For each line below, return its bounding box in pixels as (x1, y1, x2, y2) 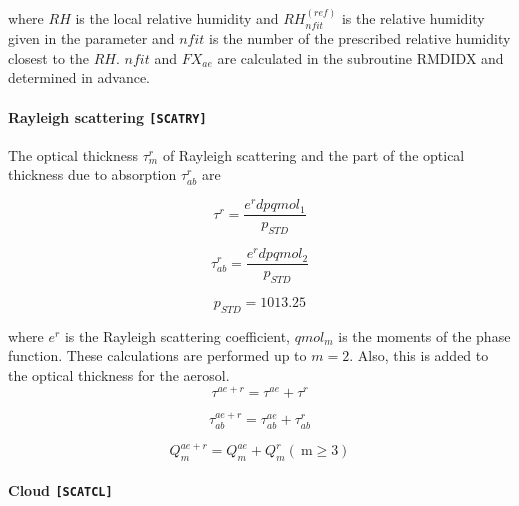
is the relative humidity (341, 7, 485, 28)
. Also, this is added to (349, 345, 489, 366)
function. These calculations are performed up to (8, 345, 307, 366)
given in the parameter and (8, 28, 175, 49)
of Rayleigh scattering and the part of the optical (162, 144, 465, 165)
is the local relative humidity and (75, 7, 279, 28)
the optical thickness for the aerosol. (8, 364, 230, 385)
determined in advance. (8, 67, 150, 88)
